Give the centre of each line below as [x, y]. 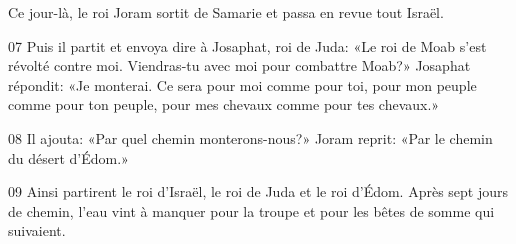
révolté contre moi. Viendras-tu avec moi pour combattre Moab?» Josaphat [239, 65]
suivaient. [37, 230]
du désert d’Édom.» [68, 157]
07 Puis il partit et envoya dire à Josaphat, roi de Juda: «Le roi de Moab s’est [247, 45]
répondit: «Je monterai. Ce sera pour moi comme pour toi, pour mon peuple [242, 84]
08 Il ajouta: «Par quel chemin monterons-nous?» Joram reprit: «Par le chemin [250, 137]
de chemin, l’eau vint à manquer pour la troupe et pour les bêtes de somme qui [251, 210]
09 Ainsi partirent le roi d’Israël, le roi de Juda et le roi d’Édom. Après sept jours [258, 191]
